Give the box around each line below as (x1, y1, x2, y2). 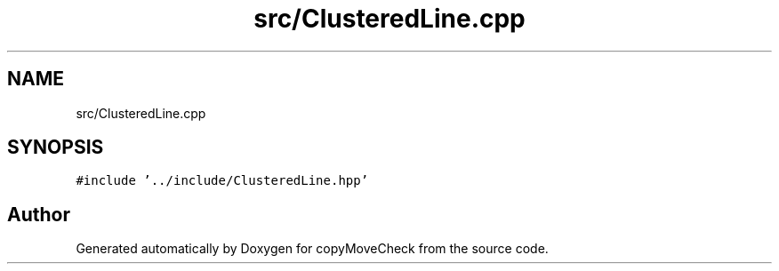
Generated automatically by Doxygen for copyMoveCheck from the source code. (76, 241, 549, 257)
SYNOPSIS (7, 136, 104, 159)
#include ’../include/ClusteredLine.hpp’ (76, 173, 369, 188)
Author (7, 203, 70, 226)
